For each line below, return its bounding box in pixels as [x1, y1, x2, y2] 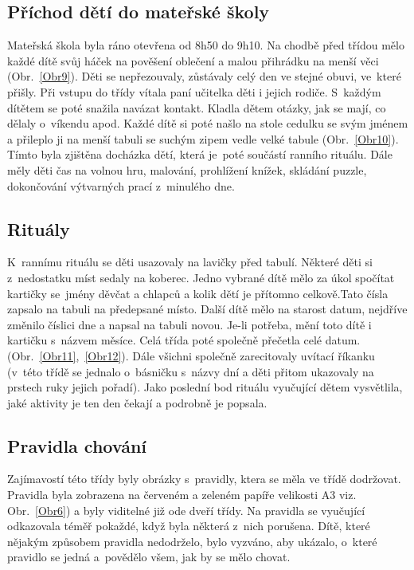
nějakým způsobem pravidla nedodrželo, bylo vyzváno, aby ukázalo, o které [7, 533, 377, 549]
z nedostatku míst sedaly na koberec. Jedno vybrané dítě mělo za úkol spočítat [7, 269, 395, 285]
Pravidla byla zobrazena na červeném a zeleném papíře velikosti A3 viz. [7, 486, 357, 503]
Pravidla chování [7, 433, 147, 458]
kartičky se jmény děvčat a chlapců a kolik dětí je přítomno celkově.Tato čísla [7, 285, 389, 301]
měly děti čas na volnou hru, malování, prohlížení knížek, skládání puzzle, [7, 161, 367, 178]
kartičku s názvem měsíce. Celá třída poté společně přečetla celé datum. [7, 332, 361, 348]
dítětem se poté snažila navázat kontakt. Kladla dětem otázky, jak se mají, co [7, 99, 386, 116]
